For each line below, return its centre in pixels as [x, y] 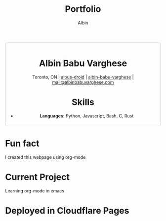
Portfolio [83, 9]
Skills [83, 102]
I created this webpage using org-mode [45, 157]
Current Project [38, 177]
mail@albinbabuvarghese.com [83, 82]
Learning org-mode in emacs [35, 190]
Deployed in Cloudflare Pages [67, 210]
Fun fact [22, 144]
